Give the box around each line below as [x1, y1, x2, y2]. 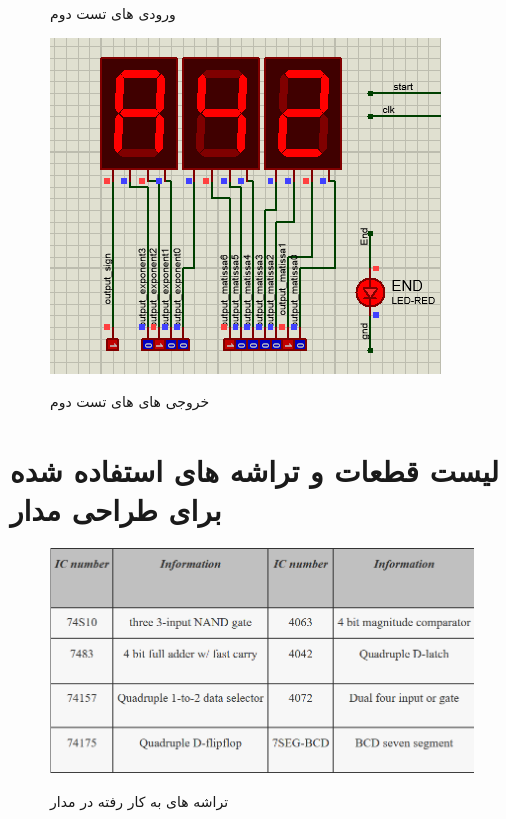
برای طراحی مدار [10, 489, 222, 530]
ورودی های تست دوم [50, 3, 176, 23]
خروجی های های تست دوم [50, 391, 210, 412]
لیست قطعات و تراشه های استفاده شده [10, 449, 500, 490]
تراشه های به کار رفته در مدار [50, 790, 229, 811]
